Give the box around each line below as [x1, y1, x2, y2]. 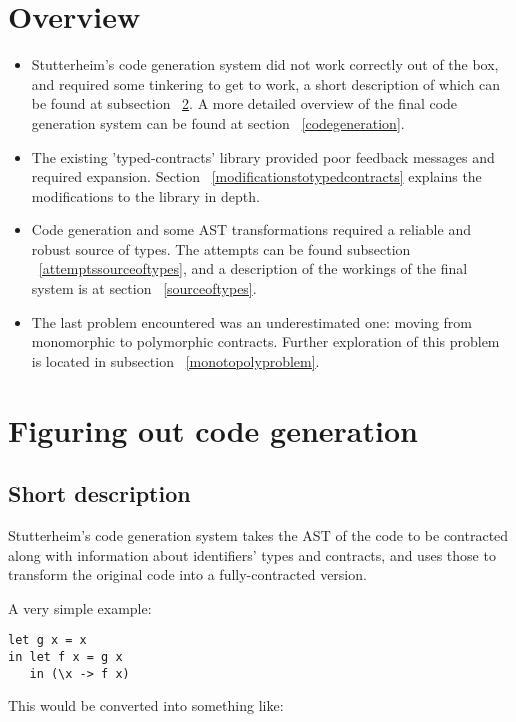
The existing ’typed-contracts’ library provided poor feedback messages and [31, 146, 495, 167]
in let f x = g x [8, 650, 123, 665]
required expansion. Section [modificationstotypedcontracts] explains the [31, 166, 482, 187]
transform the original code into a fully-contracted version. [8, 564, 367, 585]
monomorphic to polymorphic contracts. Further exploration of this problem [31, 331, 500, 352]
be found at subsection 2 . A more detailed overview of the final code [31, 93, 458, 114]
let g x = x [8, 633, 87, 648]
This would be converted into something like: [8, 695, 284, 716]
